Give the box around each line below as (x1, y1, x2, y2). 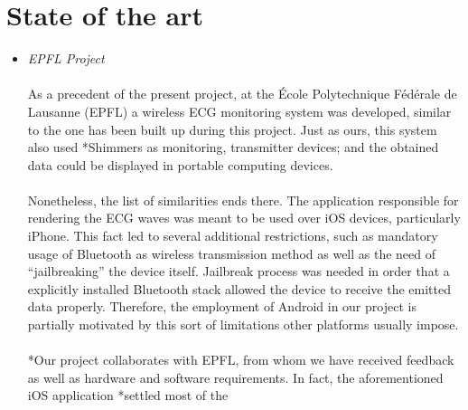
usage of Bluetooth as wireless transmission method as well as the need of (27, 243, 436, 262)
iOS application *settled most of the (27, 386, 229, 405)
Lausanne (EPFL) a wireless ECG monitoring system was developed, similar (27, 101, 452, 120)
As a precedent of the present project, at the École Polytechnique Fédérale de (27, 84, 457, 103)
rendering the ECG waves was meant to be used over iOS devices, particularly (27, 208, 461, 227)
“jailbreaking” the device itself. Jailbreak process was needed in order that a (27, 262, 450, 281)
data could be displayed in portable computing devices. (27, 155, 333, 174)
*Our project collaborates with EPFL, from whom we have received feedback (27, 350, 454, 369)
